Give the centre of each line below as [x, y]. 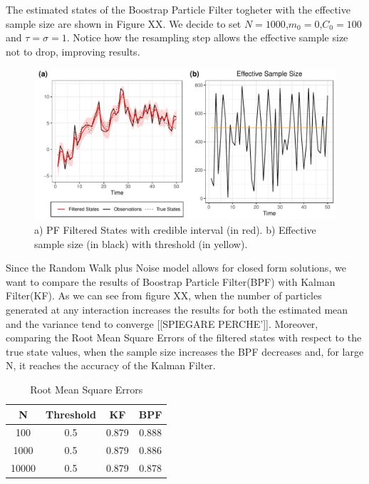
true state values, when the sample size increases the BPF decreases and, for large [185, 351]
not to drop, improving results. [73, 51]
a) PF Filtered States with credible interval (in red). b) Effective [175, 229]
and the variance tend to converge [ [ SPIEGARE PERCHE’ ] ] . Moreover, [162, 323]
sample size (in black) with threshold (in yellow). [141, 243]
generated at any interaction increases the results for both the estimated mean [177, 309]
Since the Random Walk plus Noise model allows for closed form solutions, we [176, 268]
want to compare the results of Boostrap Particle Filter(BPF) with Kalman [171, 281]
